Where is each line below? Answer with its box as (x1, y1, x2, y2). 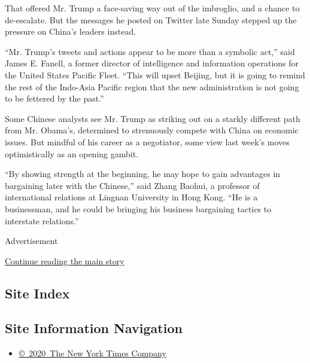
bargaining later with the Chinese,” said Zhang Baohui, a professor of (5, 179, 260, 191)
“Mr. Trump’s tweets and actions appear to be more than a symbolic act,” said (5, 45, 295, 57)
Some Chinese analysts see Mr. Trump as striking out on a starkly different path (5, 112, 300, 124)
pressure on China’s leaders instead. (5, 25, 136, 38)
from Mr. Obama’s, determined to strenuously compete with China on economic (5, 124, 299, 136)
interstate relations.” (5, 214, 79, 227)
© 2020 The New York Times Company (19, 347, 166, 359)
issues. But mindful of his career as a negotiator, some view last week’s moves (5, 135, 290, 148)
